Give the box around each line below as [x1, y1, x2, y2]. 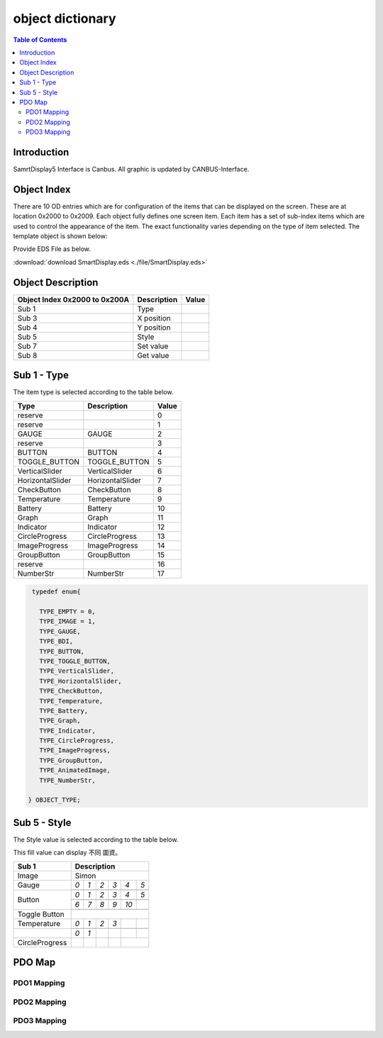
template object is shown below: [13, 232, 108, 240]
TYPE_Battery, [39, 706, 89, 715]
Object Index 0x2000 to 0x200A [17, 294, 130, 304]
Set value [137, 341, 169, 351]
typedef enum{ [32, 588, 81, 596]
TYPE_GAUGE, [39, 627, 81, 635]
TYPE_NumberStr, [39, 776, 96, 784]
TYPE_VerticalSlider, [39, 667, 115, 675]
